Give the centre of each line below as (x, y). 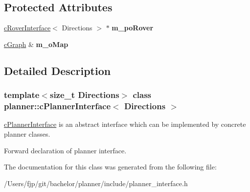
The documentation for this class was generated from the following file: (110, 167)
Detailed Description (57, 70)
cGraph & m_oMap (36, 44)
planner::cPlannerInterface (57, 106)
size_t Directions (84, 95)
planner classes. (27, 133)
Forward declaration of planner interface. (65, 150)
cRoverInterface (27, 28)
